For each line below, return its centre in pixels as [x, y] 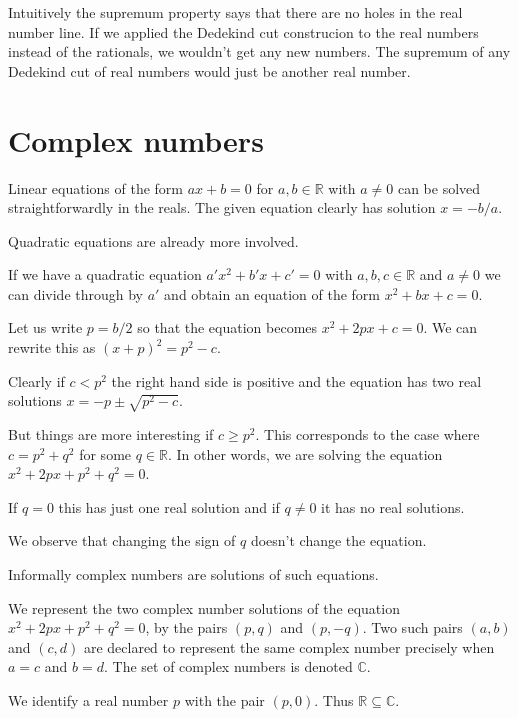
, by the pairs [186, 627]
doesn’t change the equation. [338, 540]
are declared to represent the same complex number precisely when [289, 646]
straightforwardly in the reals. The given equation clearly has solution [222, 207]
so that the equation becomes [227, 327]
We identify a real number [88, 699]
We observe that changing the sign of [122, 540]
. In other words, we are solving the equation [305, 453]
